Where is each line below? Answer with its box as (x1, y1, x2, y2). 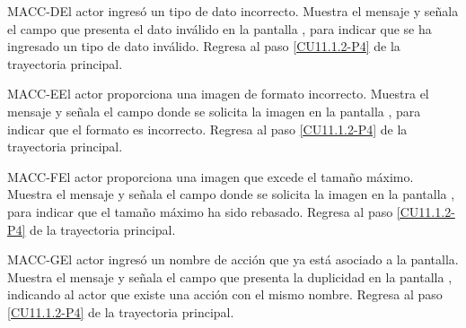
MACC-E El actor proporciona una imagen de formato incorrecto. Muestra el (7, 84, 429, 103)
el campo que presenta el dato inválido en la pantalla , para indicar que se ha (7, 19, 432, 38)
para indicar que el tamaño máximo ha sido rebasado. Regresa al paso (7, 202, 393, 220)
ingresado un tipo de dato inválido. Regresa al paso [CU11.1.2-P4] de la (7, 37, 400, 56)
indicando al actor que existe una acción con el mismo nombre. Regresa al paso (7, 285, 443, 304)
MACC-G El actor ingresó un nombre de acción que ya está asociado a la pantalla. (7, 250, 459, 269)
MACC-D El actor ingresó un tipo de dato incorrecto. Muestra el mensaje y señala (7, 2, 459, 20)
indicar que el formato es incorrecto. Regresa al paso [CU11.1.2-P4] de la (7, 119, 408, 138)
